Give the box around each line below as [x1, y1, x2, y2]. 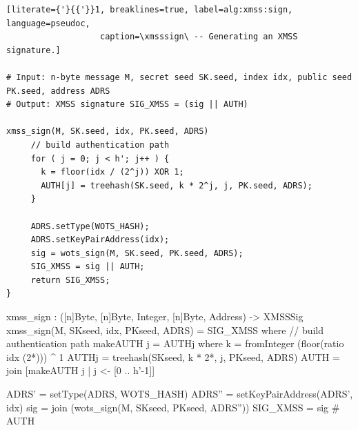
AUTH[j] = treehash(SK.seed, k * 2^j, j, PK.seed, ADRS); [41, 180, 312, 190]
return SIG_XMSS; [30, 275, 110, 285]
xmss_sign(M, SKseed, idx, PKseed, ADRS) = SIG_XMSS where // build [6, 322, 324, 337]
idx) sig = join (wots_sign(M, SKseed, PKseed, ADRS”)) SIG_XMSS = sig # [6, 400, 340, 414]
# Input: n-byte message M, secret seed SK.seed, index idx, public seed [6, 72, 352, 82]
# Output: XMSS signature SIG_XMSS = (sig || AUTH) [6, 99, 248, 110]
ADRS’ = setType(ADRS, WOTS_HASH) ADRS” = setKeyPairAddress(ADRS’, [6, 387, 353, 401]
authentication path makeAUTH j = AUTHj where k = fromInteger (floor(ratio [6, 336, 344, 351]
